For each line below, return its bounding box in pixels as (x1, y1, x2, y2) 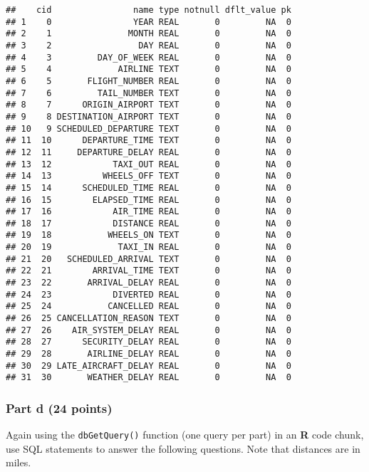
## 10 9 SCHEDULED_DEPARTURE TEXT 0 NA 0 (6, 123, 291, 134)
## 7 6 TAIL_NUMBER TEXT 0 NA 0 (6, 88, 291, 98)
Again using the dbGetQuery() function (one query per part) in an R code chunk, (6, 427, 364, 442)
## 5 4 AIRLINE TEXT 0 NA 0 (6, 64, 291, 75)
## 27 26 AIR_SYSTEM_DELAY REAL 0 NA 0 (6, 325, 291, 335)
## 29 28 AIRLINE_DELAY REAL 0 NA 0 (6, 349, 291, 360)
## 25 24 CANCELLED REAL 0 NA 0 (6, 301, 291, 312)
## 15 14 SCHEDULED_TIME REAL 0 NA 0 (6, 182, 291, 193)
